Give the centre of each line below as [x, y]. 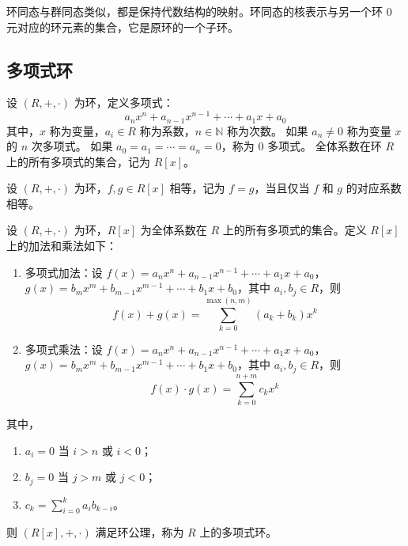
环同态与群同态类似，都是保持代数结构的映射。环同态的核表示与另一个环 [195, 11]
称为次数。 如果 [267, 130]
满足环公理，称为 [140, 532]
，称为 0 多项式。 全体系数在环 [301, 146]
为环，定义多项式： [124, 102]
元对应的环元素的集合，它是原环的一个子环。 [123, 27]
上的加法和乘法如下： [62, 246]
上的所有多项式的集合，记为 [78, 161]
